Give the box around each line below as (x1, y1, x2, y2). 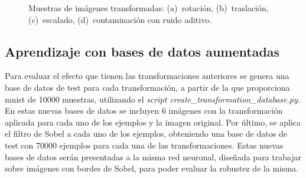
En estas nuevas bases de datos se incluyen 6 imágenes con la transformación (5, 104, 283, 117)
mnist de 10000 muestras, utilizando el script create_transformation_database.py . (5, 93, 300, 105)
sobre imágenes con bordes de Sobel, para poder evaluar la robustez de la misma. (5, 162, 299, 174)
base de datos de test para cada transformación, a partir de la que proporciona (5, 81, 290, 93)
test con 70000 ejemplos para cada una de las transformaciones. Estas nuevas (5, 139, 284, 151)
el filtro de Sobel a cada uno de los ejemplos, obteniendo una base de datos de (5, 127, 287, 140)
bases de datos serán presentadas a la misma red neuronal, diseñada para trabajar (5, 150, 302, 163)
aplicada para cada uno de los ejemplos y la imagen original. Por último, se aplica (5, 116, 301, 128)
